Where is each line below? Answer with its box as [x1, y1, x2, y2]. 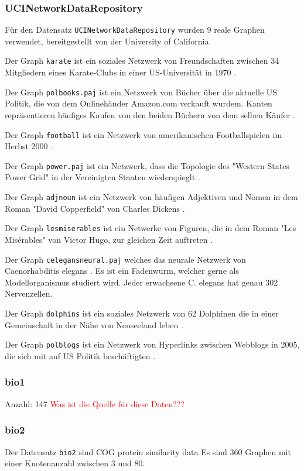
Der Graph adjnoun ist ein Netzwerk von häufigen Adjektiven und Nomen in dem [5, 191, 298, 203]
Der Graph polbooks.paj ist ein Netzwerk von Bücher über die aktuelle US [5, 85, 278, 98]
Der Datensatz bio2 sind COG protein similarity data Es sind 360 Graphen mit [5, 445, 291, 458]
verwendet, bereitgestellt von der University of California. [5, 35, 211, 47]
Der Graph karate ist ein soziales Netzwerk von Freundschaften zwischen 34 [5, 54, 279, 67]
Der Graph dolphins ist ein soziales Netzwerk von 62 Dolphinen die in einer [5, 307, 279, 319]
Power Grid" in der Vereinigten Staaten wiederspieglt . [5, 171, 200, 183]
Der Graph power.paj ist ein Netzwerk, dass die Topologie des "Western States [5, 159, 289, 171]
